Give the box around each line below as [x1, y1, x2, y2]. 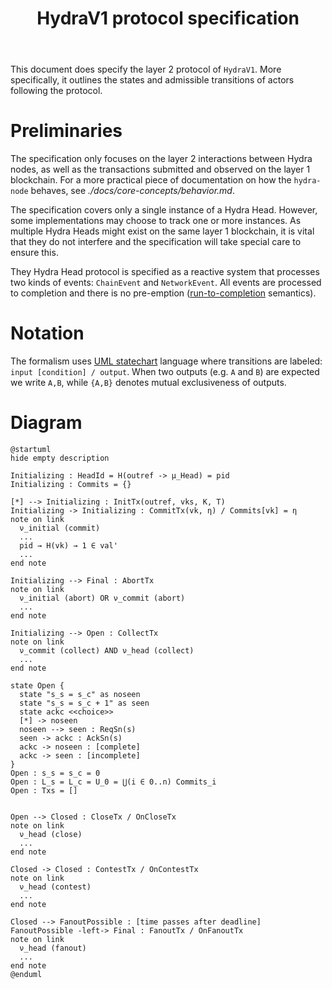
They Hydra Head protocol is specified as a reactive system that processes [10, 266, 320, 278]
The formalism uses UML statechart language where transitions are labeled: [10, 355, 323, 367]
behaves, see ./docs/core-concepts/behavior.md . [30, 185, 235, 197]
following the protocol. [10, 85, 103, 97]
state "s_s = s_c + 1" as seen [19, 698, 150, 708]
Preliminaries [10, 120, 123, 142]
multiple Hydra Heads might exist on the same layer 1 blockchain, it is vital [10, 225, 315, 237]
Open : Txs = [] [10, 786, 78, 796]
